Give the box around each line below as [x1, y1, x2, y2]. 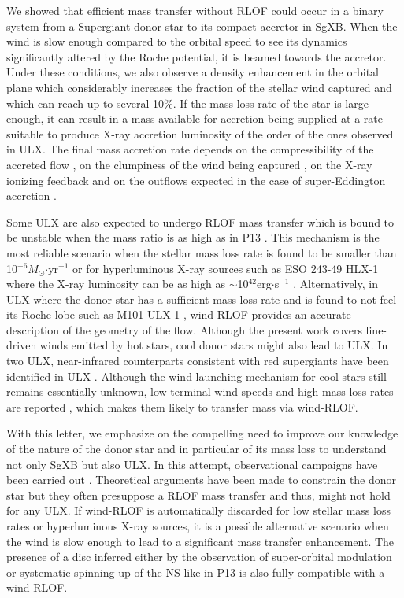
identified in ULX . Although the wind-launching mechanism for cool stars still [6, 367, 387, 384]
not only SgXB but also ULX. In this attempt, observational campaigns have [6, 456, 378, 472]
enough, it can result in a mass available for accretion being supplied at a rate [6, 110, 384, 127]
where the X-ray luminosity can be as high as [6, 275, 225, 292]
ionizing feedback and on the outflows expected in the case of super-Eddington [6, 172, 386, 188]
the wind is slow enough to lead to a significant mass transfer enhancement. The [6, 533, 395, 549]
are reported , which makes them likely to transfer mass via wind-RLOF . [6, 398, 358, 415]
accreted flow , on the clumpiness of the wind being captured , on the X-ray [6, 156, 372, 172]
